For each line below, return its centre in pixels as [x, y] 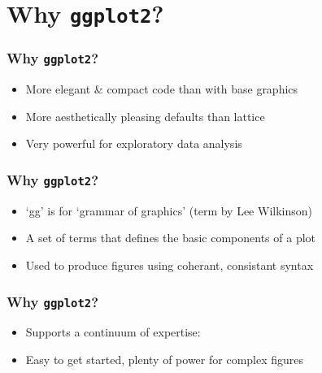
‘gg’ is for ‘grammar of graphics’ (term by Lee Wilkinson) [169, 210]
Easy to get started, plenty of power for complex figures [165, 359]
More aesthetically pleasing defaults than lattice [145, 116]
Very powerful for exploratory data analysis [134, 143]
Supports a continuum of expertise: [113, 332]
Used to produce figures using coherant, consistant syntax [170, 265]
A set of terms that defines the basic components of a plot [171, 238]
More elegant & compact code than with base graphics [162, 89]
